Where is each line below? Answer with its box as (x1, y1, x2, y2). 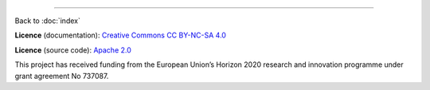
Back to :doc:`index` (14, 16, 81, 25)
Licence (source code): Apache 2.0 (14, 45, 131, 55)
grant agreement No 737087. (14, 71, 109, 80)
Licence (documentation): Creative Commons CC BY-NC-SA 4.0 (14, 30, 227, 40)
